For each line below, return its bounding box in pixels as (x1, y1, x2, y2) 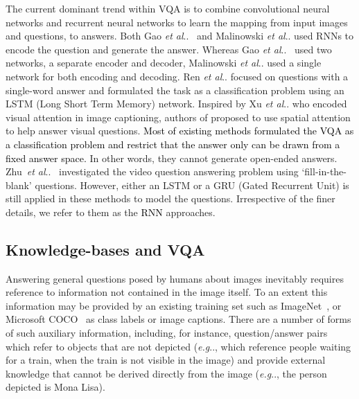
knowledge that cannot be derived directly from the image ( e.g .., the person (6, 366, 327, 380)
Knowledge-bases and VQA (6, 238, 205, 260)
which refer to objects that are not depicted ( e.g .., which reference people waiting (6, 339, 351, 353)
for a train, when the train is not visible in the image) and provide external (6, 353, 326, 367)
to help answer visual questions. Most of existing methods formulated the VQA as (6, 123, 354, 138)
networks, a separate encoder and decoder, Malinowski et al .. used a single (6, 55, 322, 70)
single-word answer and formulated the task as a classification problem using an (6, 82, 344, 97)
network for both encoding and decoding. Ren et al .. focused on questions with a (6, 69, 349, 83)
